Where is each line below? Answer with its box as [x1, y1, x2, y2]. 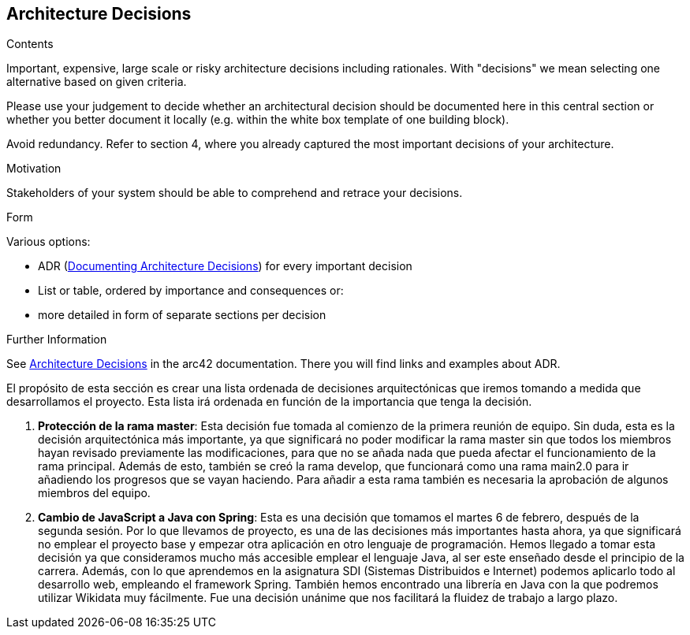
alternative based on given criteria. [6, 75, 187, 89]
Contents [6, 37, 54, 51]
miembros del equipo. [38, 486, 151, 500]
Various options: [6, 235, 91, 249]
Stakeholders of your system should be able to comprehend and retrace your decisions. [6, 186, 463, 200]
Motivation [6, 162, 62, 176]
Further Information [6, 332, 107, 347]
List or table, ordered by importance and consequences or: [38, 284, 344, 298]
